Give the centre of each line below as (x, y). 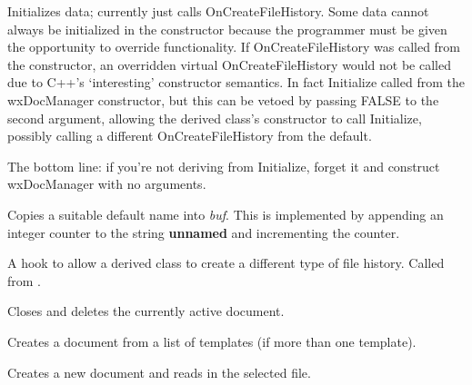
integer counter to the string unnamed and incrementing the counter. (204, 232)
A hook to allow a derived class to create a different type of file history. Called (226, 263)
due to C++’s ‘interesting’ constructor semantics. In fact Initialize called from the (236, 82)
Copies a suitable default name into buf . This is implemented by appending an (226, 214)
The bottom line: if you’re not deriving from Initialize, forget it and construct (224, 166)
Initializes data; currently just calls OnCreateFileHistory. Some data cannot (218, 11)
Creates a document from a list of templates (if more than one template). (212, 341)
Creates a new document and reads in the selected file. (159, 372)
